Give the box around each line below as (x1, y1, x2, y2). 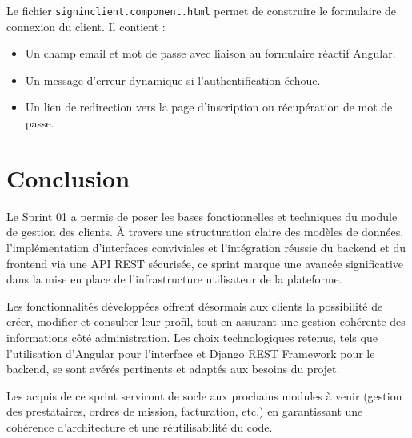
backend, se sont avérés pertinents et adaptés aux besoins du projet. (6, 360, 340, 377)
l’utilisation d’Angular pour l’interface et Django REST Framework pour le (6, 344, 375, 361)
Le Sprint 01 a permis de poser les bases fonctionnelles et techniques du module (6, 207, 398, 224)
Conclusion (6, 161, 130, 194)
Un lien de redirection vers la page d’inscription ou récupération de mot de (25, 98, 393, 115)
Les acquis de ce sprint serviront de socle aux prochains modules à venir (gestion (6, 387, 402, 404)
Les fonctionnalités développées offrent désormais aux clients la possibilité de (6, 297, 383, 314)
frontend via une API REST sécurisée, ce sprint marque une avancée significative (6, 255, 404, 271)
